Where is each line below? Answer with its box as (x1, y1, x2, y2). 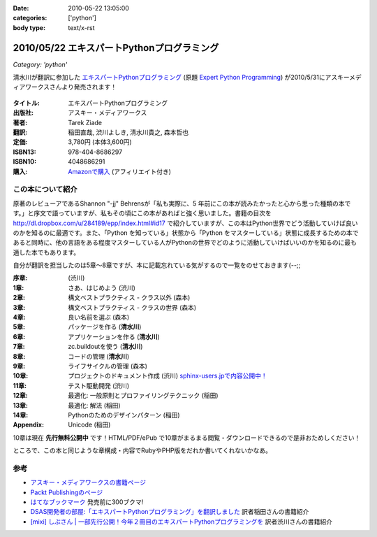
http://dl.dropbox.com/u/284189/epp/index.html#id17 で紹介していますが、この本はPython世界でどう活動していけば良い (13, 219, 359, 227)
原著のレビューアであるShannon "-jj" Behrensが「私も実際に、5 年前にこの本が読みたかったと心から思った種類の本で (13, 199, 351, 208)
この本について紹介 (13, 185, 77, 194)
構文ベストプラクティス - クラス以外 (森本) (68, 294, 191, 302)
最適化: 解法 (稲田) (68, 401, 121, 409)
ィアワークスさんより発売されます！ (13, 83, 117, 91)
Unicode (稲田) (68, 420, 111, 429)
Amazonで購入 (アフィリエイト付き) (68, 167, 171, 176)
